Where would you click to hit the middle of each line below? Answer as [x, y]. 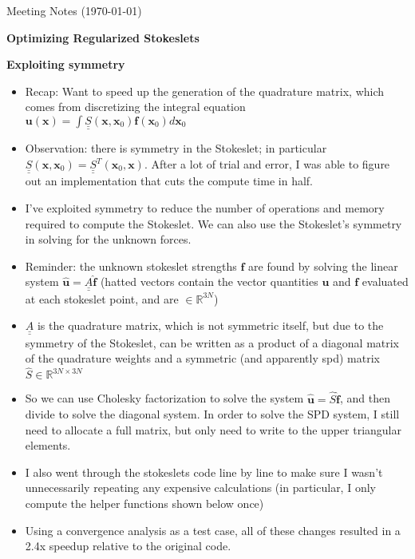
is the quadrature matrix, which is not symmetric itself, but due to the [210, 325]
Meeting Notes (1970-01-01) [74, 10]
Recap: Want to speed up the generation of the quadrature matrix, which [205, 91]
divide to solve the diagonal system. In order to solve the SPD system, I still [212, 414]
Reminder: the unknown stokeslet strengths [131, 266]
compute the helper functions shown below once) [144, 503]
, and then [366, 398]
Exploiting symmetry [66, 64]
